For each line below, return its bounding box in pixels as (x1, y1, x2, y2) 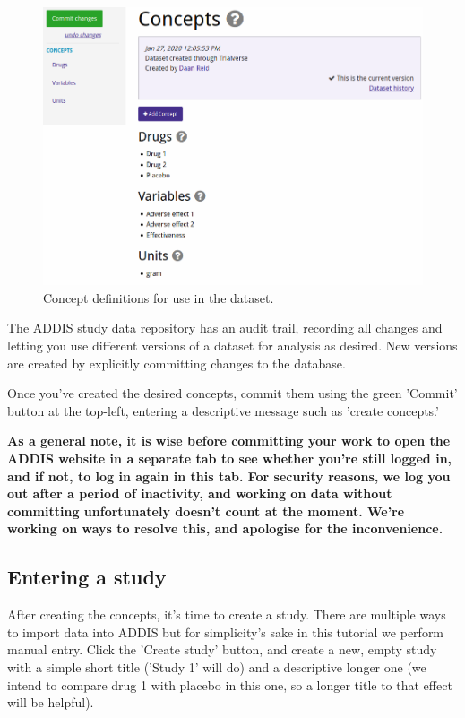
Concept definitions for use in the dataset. (43, 288, 274, 307)
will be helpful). (7, 693, 94, 712)
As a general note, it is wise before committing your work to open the (7, 431, 451, 450)
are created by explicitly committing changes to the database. (7, 353, 346, 372)
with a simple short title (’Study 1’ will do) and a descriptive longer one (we (7, 657, 426, 676)
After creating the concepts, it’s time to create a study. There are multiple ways (7, 605, 446, 624)
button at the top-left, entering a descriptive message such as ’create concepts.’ (7, 401, 439, 420)
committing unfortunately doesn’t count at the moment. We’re (7, 501, 405, 520)
